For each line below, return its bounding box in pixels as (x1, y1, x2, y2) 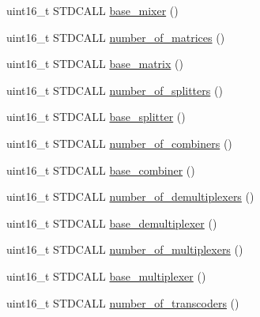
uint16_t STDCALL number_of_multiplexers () (6, 241, 243, 258)
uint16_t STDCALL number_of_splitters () (6, 81, 223, 98)
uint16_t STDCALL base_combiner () (6, 161, 195, 178)
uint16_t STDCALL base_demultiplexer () (6, 214, 217, 231)
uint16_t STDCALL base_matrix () (6, 55, 183, 72)
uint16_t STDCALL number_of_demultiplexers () (6, 188, 254, 205)
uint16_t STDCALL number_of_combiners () (6, 134, 232, 151)
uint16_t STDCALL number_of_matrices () (6, 28, 225, 45)
